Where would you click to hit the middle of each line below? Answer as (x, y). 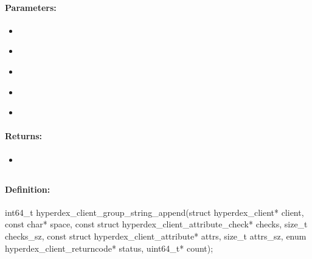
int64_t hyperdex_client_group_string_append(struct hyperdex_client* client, (154, 212)
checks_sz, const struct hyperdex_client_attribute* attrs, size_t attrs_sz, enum (156, 236)
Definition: (28, 189)
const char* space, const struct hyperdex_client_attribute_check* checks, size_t (156, 224)
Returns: (24, 136)
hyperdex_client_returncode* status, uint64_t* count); (109, 248)
